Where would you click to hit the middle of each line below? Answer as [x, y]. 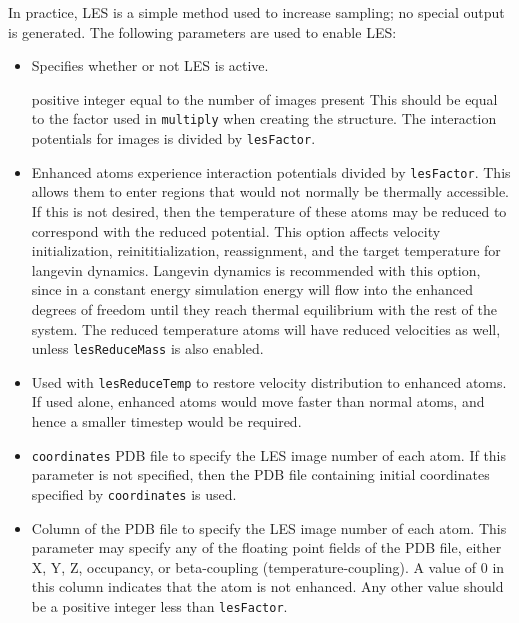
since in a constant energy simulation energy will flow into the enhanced [252, 289]
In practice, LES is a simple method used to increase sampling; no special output [256, 12]
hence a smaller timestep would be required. [166, 421]
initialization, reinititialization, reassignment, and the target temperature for [266, 250]
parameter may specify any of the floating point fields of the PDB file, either [266, 547]
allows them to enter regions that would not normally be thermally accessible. [270, 191]
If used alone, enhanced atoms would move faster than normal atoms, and [258, 401]
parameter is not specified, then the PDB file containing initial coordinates [260, 474]
